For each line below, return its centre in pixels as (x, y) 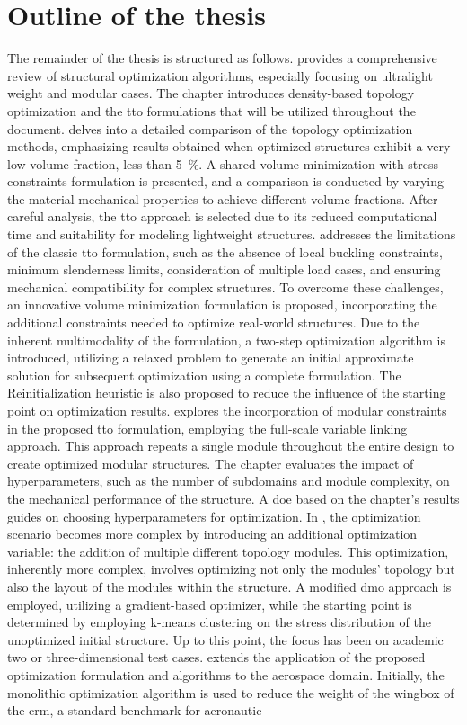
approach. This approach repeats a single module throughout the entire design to (231, 446)
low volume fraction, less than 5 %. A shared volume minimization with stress (223, 163)
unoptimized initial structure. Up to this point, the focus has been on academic (225, 639)
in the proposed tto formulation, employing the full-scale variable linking (207, 428)
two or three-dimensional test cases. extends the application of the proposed (216, 657)
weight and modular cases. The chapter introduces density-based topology (211, 93)
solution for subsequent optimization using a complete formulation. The (204, 375)
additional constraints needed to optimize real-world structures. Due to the (214, 322)
